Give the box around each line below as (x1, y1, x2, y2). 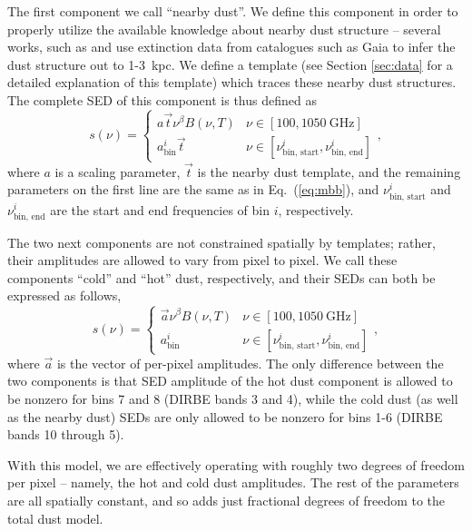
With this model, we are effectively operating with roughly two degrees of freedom (7, 455, 465, 474)
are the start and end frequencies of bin (50, 200, 270, 219)
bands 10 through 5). (7, 425, 124, 444)
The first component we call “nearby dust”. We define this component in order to (7, 2, 458, 20)
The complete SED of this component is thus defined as (7, 90, 317, 109)
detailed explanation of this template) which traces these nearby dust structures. (7, 73, 457, 92)
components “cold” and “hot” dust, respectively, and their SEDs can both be (7, 268, 436, 287)
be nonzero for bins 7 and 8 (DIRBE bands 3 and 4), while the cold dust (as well (7, 389, 458, 408)
